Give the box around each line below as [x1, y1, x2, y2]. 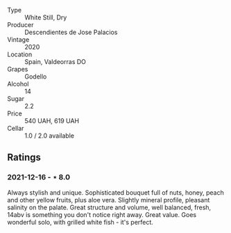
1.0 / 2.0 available [24, 131, 75, 140]
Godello [24, 72, 47, 81]
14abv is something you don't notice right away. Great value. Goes [7, 210, 196, 218]
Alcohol [7, 80, 29, 88]
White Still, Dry [24, 13, 67, 22]
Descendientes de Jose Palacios [24, 28, 118, 36]
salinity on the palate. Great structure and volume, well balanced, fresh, [7, 203, 212, 211]
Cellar [7, 124, 24, 132]
